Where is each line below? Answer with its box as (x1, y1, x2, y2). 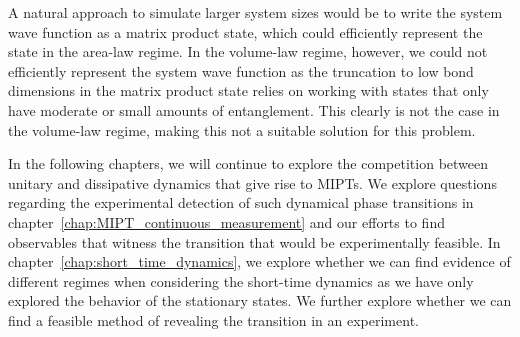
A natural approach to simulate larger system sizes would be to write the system (8, 2, 503, 22)
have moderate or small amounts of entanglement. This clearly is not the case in (8, 99, 500, 120)
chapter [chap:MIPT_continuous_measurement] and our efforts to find (8, 211, 445, 232)
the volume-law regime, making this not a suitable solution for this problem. (8, 119, 476, 140)
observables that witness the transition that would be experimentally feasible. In (8, 231, 501, 252)
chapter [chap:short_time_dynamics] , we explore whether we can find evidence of (8, 251, 511, 272)
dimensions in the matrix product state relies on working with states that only (8, 80, 489, 101)
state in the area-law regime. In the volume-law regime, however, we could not (8, 41, 488, 62)
